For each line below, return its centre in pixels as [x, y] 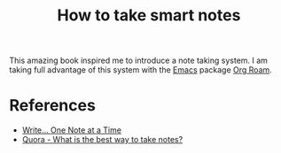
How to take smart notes [149, 15]
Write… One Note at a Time [72, 130]
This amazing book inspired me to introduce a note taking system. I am [139, 61]
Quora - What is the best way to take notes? [102, 140]
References [52, 106]
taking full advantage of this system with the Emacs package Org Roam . [140, 70]
